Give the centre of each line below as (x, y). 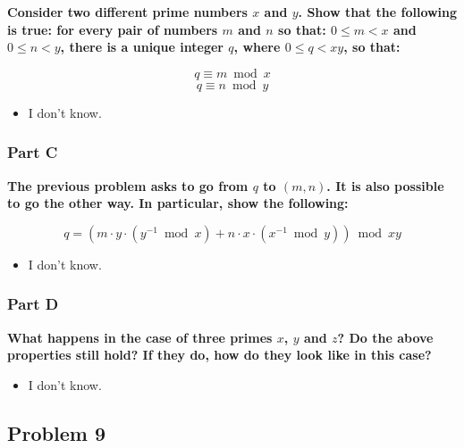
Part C (33, 152)
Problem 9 (56, 432)
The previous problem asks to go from (128, 185)
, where (257, 47)
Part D (33, 304)
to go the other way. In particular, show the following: (178, 203)
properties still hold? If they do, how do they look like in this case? (219, 355)
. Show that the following (378, 12)
